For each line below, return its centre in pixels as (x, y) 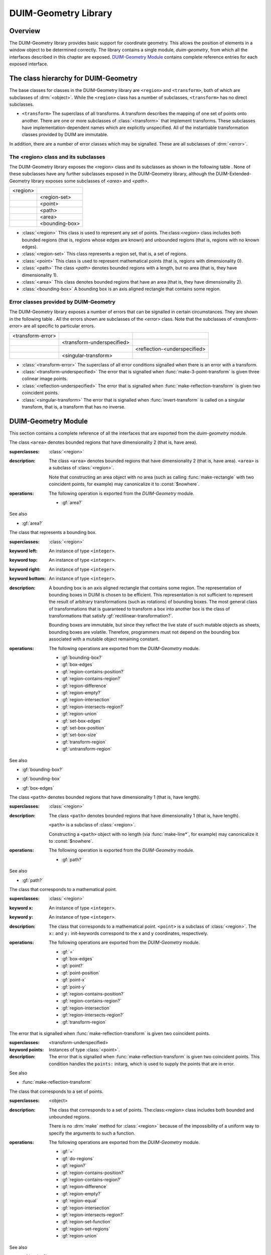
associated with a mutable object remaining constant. (104, 639)
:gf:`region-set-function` (87, 1222)
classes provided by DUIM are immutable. (65, 135)
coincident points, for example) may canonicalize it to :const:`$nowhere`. (124, 484)
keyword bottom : (28, 579)
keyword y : (21, 917)
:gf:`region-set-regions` (86, 1229)
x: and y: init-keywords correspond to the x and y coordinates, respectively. (128, 933)
